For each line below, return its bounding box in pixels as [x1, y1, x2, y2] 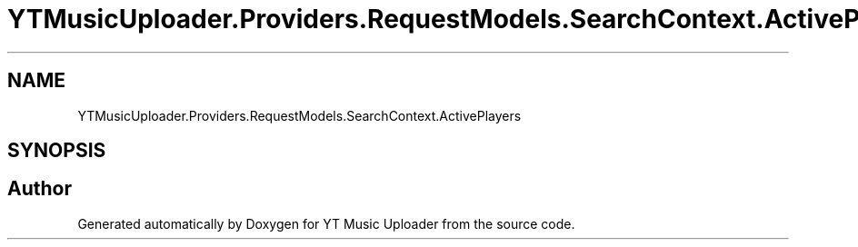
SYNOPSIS [7, 139, 106, 163]
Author [7, 177, 72, 201]
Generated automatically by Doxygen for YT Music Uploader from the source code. [77, 215, 575, 232]
